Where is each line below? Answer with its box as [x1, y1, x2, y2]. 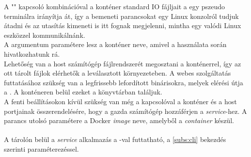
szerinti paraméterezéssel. [4, 143, 79, 154]
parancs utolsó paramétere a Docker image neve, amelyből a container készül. [4, 115, 234, 126]
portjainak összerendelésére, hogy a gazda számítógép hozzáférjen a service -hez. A [4, 106, 247, 116]
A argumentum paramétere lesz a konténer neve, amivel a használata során [4, 39, 227, 49]
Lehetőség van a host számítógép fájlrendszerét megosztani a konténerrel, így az [4, 58, 241, 68]
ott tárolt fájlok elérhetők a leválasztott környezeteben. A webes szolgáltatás [4, 68, 231, 78]
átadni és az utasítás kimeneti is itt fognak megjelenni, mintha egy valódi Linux [4, 20, 241, 31]
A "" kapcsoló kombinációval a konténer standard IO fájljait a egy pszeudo [4, 1, 225, 11]
